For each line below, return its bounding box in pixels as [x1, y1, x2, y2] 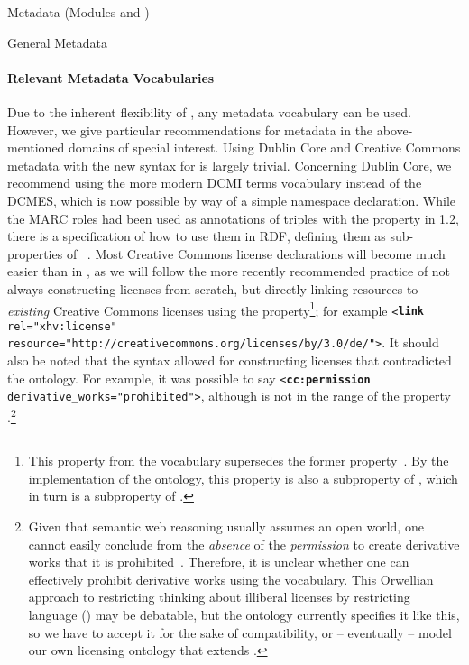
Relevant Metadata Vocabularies [7, 68, 215, 87]
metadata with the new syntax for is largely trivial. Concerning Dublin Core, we [7, 155, 452, 174]
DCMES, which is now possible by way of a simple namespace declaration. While [7, 190, 456, 209]
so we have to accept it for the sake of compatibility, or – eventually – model [28, 623, 452, 642]
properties [7, 244, 63, 263]
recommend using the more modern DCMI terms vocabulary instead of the [7, 173, 422, 192]
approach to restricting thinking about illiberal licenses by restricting [28, 587, 410, 606]
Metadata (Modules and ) [7, 3, 150, 21]
